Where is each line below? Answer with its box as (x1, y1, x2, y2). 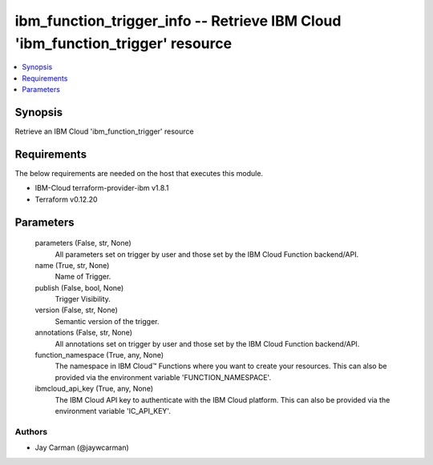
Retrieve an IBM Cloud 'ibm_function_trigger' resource (14, 126, 194, 136)
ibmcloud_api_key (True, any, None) (34, 384, 154, 394)
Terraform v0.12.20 (34, 194, 98, 204)
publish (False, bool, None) (34, 283, 124, 292)
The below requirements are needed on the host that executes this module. (14, 168, 264, 178)
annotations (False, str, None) (34, 328, 132, 338)
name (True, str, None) (34, 260, 110, 270)
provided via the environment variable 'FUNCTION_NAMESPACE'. (55, 372, 272, 382)
